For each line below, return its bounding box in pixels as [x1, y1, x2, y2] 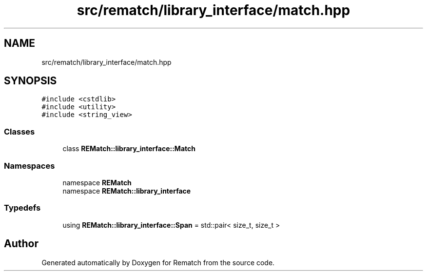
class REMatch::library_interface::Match [62, 144, 195, 153]
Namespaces [4, 160, 55, 171]
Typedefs [4, 203, 41, 213]
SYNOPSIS [4, 75, 57, 87]
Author [4, 237, 39, 250]
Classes [4, 126, 35, 137]
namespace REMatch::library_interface [62, 186, 191, 195]
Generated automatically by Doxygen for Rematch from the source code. [41, 258, 275, 267]
